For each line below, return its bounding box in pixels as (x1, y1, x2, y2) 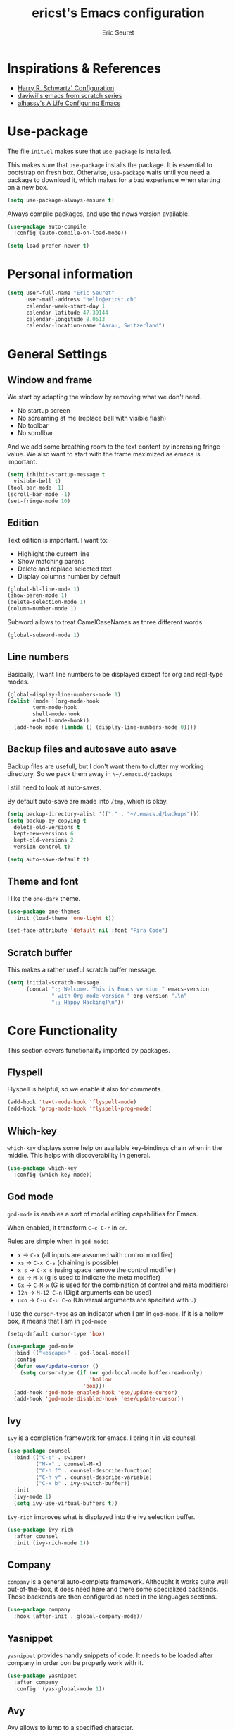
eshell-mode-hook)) (32, 718, 90, 725)
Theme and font (7, 876, 79, 888)
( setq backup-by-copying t (7, 817, 87, 824)
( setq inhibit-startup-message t (7, 471, 106, 478)
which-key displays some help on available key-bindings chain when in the (7, 1143, 222, 1151)
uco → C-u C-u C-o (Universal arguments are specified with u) (17, 1295, 197, 1304)
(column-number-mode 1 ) (7, 605, 77, 612)
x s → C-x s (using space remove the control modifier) (17, 1265, 177, 1274)
